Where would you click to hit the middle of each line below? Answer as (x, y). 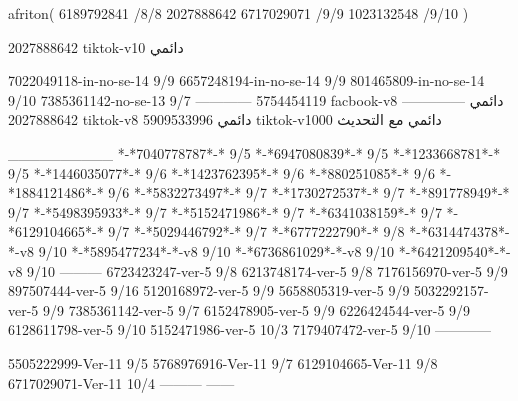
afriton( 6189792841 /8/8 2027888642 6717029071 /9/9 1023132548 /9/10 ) (238, 13)
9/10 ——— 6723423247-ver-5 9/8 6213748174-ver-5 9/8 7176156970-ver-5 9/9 (267, 270)
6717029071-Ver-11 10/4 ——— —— (121, 382)
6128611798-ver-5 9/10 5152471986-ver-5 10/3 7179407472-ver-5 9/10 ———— (250, 329)
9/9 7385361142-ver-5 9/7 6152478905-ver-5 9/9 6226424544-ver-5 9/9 (257, 309)
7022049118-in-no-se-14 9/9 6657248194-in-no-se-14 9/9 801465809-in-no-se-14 (246, 80)
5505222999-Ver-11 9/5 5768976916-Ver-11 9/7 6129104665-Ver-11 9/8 (223, 362)
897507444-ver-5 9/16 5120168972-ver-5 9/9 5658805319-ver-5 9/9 (209, 290)
